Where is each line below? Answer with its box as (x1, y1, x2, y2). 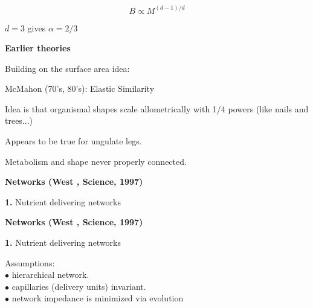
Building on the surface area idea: (5, 62, 130, 74)
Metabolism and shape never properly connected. (5, 155, 187, 167)
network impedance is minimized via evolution (11, 292, 184, 304)
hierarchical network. (11, 268, 89, 281)
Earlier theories (5, 42, 71, 54)
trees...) (5, 114, 33, 127)
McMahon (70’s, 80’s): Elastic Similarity (5, 82, 155, 95)
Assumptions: (5, 256, 55, 269)
